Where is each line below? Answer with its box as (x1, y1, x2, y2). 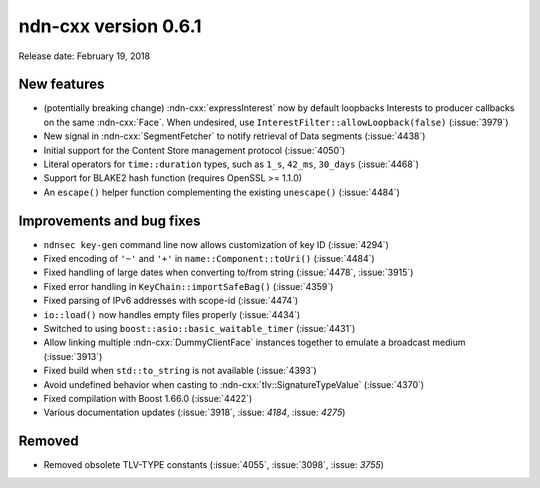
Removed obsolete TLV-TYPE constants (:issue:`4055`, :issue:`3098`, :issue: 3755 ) (43, 459, 385, 471)
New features (18, 76, 105, 93)
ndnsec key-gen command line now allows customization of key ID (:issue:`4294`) (43, 238, 389, 250)
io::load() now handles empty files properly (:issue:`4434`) (43, 308, 301, 320)
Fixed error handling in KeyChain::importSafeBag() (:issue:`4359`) (43, 280, 334, 292)
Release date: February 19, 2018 (18, 50, 150, 62)
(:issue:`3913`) (43, 350, 103, 362)
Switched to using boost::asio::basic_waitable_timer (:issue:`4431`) (43, 323, 356, 335)
